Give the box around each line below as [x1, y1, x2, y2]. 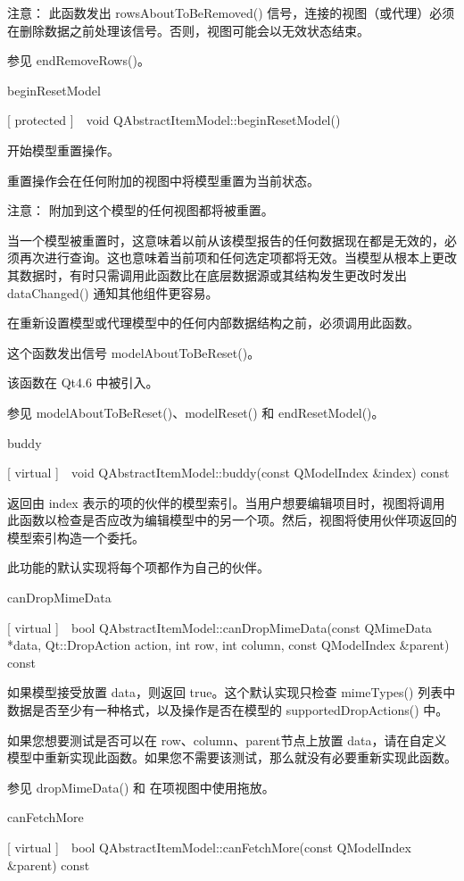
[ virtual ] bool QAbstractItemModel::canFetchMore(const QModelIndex [7, 838, 411, 856]
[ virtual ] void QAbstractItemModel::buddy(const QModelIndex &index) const [7, 463, 450, 482]
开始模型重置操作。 [7, 140, 120, 159]
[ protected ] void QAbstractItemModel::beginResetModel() [7, 111, 341, 129]
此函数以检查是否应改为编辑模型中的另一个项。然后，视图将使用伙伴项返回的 [7, 511, 457, 529]
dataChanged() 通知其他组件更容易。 [7, 283, 219, 302]
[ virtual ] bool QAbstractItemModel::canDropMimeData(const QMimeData [7, 618, 433, 636]
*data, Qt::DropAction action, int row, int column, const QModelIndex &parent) [7, 636, 450, 654]
